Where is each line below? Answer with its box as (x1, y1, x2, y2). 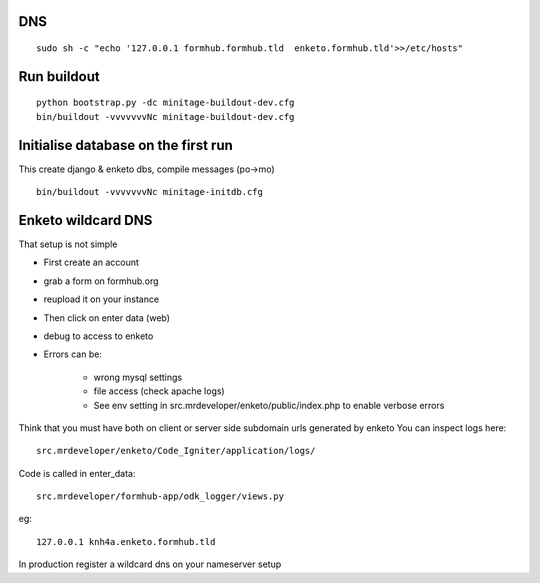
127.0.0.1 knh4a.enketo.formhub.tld (36, 536, 216, 547)
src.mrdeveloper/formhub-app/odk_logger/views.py (36, 491, 285, 502)
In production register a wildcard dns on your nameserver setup (18, 558, 282, 570)
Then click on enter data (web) (43, 311, 170, 324)
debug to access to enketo (43, 330, 154, 342)
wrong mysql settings (93, 371, 183, 383)
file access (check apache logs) (93, 385, 225, 397)
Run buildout (18, 68, 100, 85)
